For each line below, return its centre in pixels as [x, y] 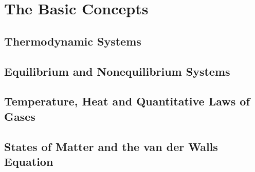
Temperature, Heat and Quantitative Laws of [127, 101]
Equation [29, 161]
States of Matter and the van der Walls [111, 146]
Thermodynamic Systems [73, 41]
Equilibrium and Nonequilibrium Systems [117, 71]
